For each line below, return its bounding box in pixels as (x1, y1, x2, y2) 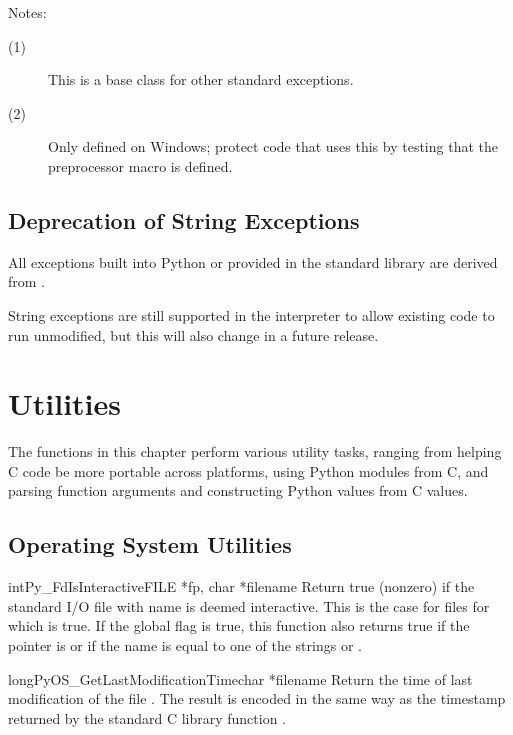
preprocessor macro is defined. (48, 155, 233, 176)
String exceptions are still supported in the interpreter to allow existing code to (8, 304, 495, 325)
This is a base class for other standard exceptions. (48, 69, 354, 90)
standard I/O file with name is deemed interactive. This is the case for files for (8, 595, 490, 616)
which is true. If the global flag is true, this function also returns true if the (8, 615, 470, 636)
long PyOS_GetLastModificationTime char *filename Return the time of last (8, 668, 473, 689)
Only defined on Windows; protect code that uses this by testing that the (48, 136, 498, 157)
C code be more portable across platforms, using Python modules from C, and (8, 460, 489, 481)
